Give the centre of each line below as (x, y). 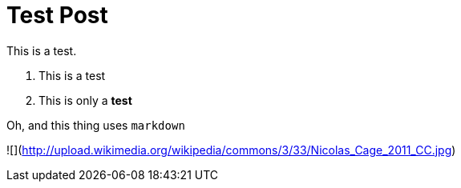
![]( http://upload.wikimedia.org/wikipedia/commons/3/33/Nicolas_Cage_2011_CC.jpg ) (231, 150)
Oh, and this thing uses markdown (96, 125)
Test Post (57, 15)
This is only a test (85, 100)
